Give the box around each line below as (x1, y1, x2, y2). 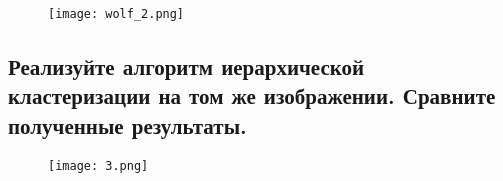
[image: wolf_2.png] (48, 7, 185, 21)
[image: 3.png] (48, 158, 149, 173)
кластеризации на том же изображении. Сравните (8, 80, 496, 111)
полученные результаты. (8, 109, 247, 140)
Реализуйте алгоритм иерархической (8, 51, 365, 82)
